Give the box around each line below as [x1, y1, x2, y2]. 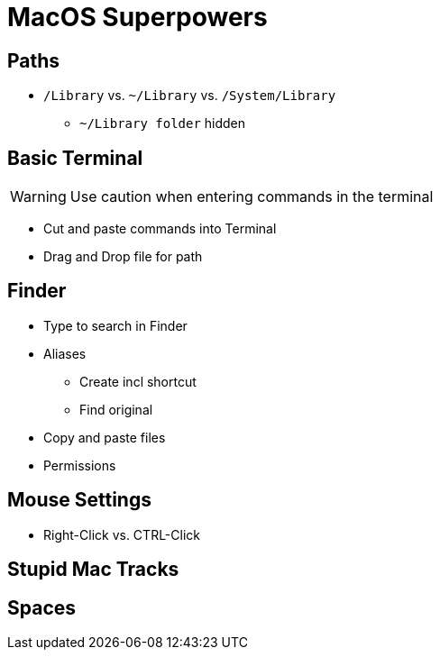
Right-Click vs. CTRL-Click [43, 526, 200, 543]
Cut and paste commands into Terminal [43, 221, 277, 237]
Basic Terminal [7, 146, 143, 169]
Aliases [43, 345, 87, 361]
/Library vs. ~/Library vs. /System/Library [43, 87, 336, 104]
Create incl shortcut [79, 373, 197, 389]
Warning [10, 187, 67, 206]
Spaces [7, 596, 77, 619]
